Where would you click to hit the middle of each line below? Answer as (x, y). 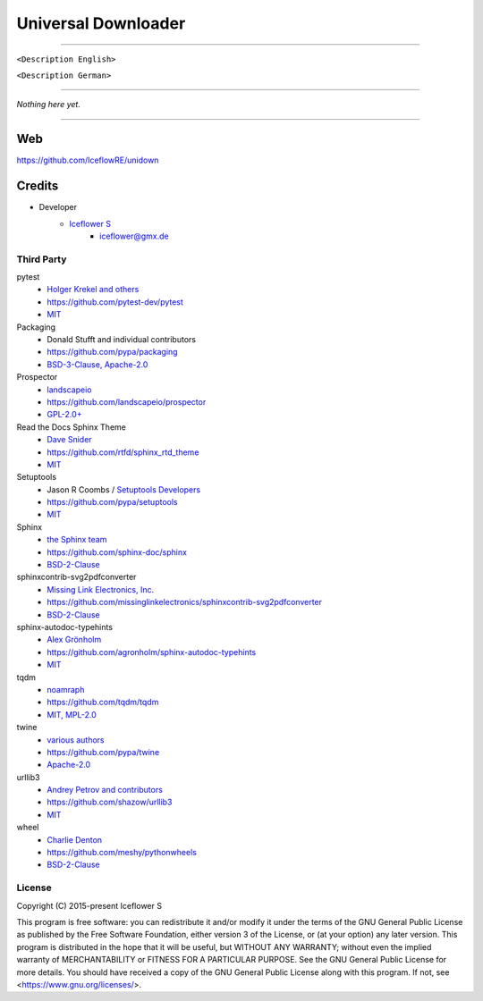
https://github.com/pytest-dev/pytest (115, 302)
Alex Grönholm (74, 640)
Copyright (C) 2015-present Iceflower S (89, 905)
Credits (38, 186)
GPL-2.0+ (64, 415)
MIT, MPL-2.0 (72, 714)
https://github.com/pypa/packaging (112, 352)
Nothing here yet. (48, 105)
